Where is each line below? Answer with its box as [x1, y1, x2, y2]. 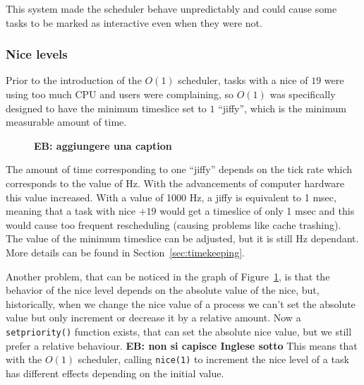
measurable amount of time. [6, 114, 127, 129]
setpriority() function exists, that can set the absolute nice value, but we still [6, 324, 352, 338]
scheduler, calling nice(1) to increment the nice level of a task [78, 352, 349, 367]
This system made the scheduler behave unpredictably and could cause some [6, 1, 337, 16]
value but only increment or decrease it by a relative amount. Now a [6, 310, 301, 325]
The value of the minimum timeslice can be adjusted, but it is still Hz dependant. [6, 231, 359, 246]
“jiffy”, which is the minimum [218, 100, 346, 115]
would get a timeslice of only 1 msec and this [159, 203, 355, 218]
